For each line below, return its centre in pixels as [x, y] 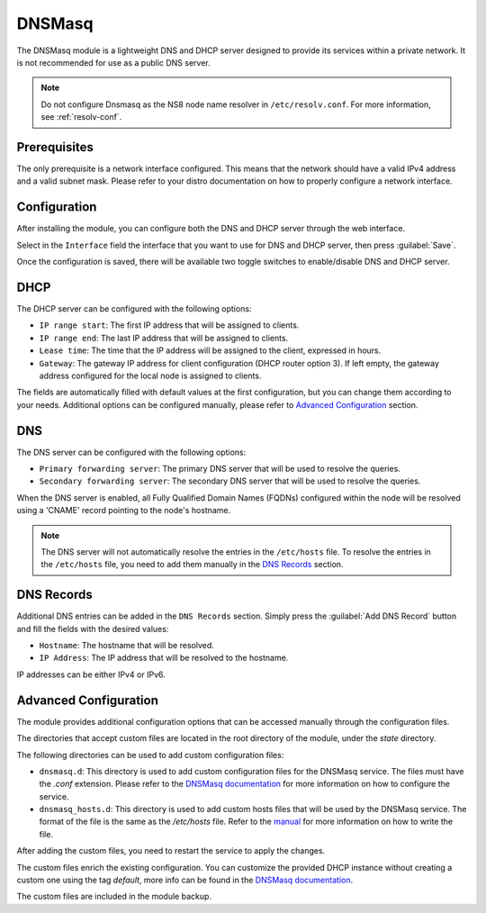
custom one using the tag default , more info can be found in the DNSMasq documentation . [185, 880]
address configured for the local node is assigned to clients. [150, 375]
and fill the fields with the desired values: [93, 628]
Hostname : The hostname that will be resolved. [127, 646]
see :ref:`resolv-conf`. [81, 117]
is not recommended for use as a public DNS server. [113, 62]
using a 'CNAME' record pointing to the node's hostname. [124, 511]
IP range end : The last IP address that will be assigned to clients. [164, 338]
